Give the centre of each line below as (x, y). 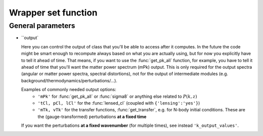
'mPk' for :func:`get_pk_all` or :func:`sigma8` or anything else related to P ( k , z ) (117, 96)
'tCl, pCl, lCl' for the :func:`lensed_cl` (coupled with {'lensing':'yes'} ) (119, 103)
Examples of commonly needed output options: (69, 90)
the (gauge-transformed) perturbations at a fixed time (92, 117)
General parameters (42, 26)
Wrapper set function (53, 13)
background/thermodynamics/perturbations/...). (69, 80)
